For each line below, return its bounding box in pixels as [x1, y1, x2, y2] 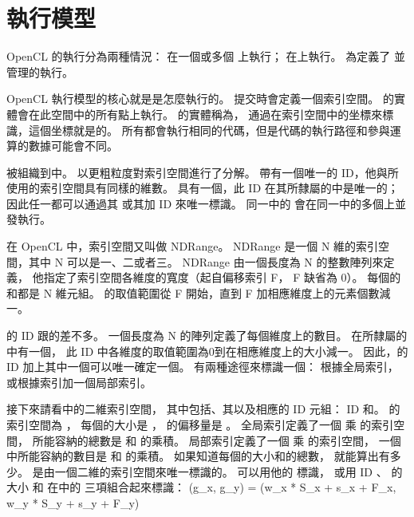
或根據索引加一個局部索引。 [6, 373, 152, 390]
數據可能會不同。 [28, 137, 118, 154]
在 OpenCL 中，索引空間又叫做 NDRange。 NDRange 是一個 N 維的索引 [6, 238, 379, 255]
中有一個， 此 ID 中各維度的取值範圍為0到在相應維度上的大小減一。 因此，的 [6, 342, 408, 359]
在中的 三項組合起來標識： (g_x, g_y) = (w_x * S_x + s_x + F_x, [47, 479, 396, 495]
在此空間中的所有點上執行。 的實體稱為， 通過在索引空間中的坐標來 [28, 105, 383, 122]
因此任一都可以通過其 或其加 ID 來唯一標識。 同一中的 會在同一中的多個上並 [6, 195, 407, 211]
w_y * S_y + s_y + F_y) [6, 494, 140, 511]
